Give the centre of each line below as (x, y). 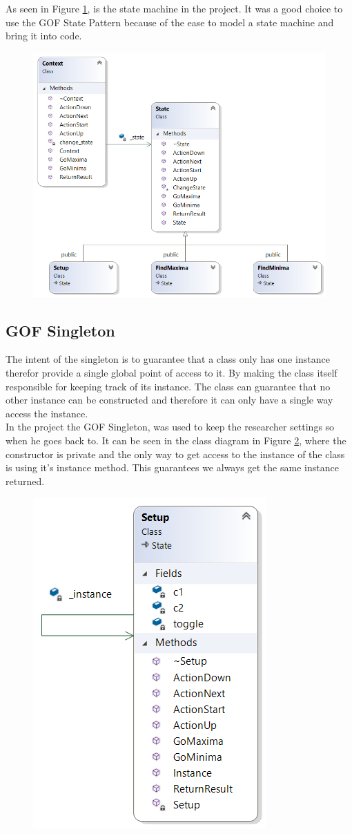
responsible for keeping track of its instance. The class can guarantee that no (168, 386)
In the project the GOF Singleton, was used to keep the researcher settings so (170, 427)
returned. (25, 481)
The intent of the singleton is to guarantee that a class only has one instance (168, 359)
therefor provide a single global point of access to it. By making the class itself (172, 373)
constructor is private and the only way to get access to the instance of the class (175, 454)
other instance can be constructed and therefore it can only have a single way (169, 400)
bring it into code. (44, 36)
